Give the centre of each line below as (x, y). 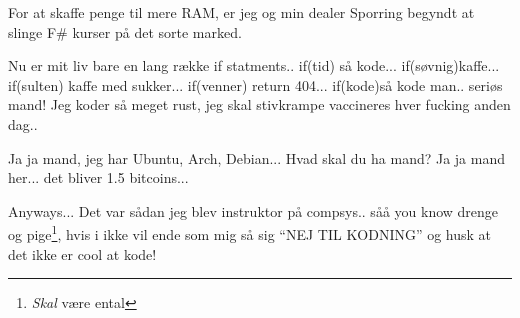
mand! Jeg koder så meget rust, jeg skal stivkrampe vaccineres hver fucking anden (259, 104)
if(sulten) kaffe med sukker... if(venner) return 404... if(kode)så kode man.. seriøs (255, 84)
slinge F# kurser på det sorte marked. (125, 31)
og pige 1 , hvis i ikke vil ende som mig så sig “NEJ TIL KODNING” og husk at (250, 232)
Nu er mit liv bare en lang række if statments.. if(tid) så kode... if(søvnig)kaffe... (254, 65)
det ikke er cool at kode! (82, 253)
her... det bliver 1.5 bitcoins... (98, 177)
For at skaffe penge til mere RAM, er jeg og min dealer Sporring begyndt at (241, 12)
